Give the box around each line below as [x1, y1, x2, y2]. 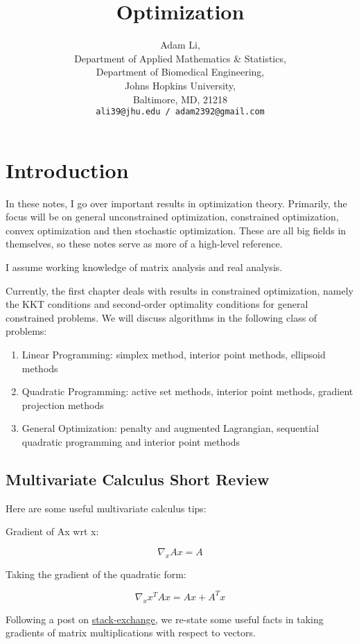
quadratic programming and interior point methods [21, 435, 240, 449]
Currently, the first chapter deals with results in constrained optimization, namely [6, 283, 353, 297]
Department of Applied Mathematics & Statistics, [74, 51, 286, 65]
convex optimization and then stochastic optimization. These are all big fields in [6, 223, 347, 237]
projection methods [21, 397, 104, 412]
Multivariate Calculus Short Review [6, 468, 270, 489]
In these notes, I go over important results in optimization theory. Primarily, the [6, 195, 347, 210]
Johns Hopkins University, [125, 78, 236, 92]
